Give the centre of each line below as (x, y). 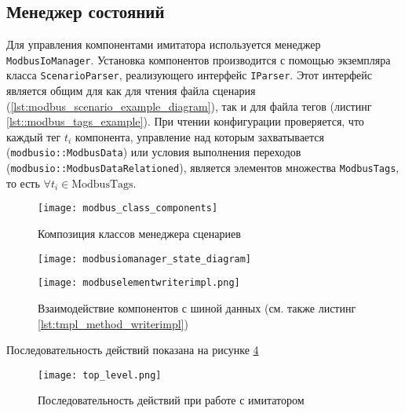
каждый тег (34, 136)
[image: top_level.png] (100, 375)
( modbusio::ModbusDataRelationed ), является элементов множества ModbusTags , (203, 168)
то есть (23, 183)
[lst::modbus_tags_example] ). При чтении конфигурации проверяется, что (185, 121)
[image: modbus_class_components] (128, 208)
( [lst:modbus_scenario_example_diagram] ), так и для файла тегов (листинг (189, 106)
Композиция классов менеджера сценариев (139, 234)
